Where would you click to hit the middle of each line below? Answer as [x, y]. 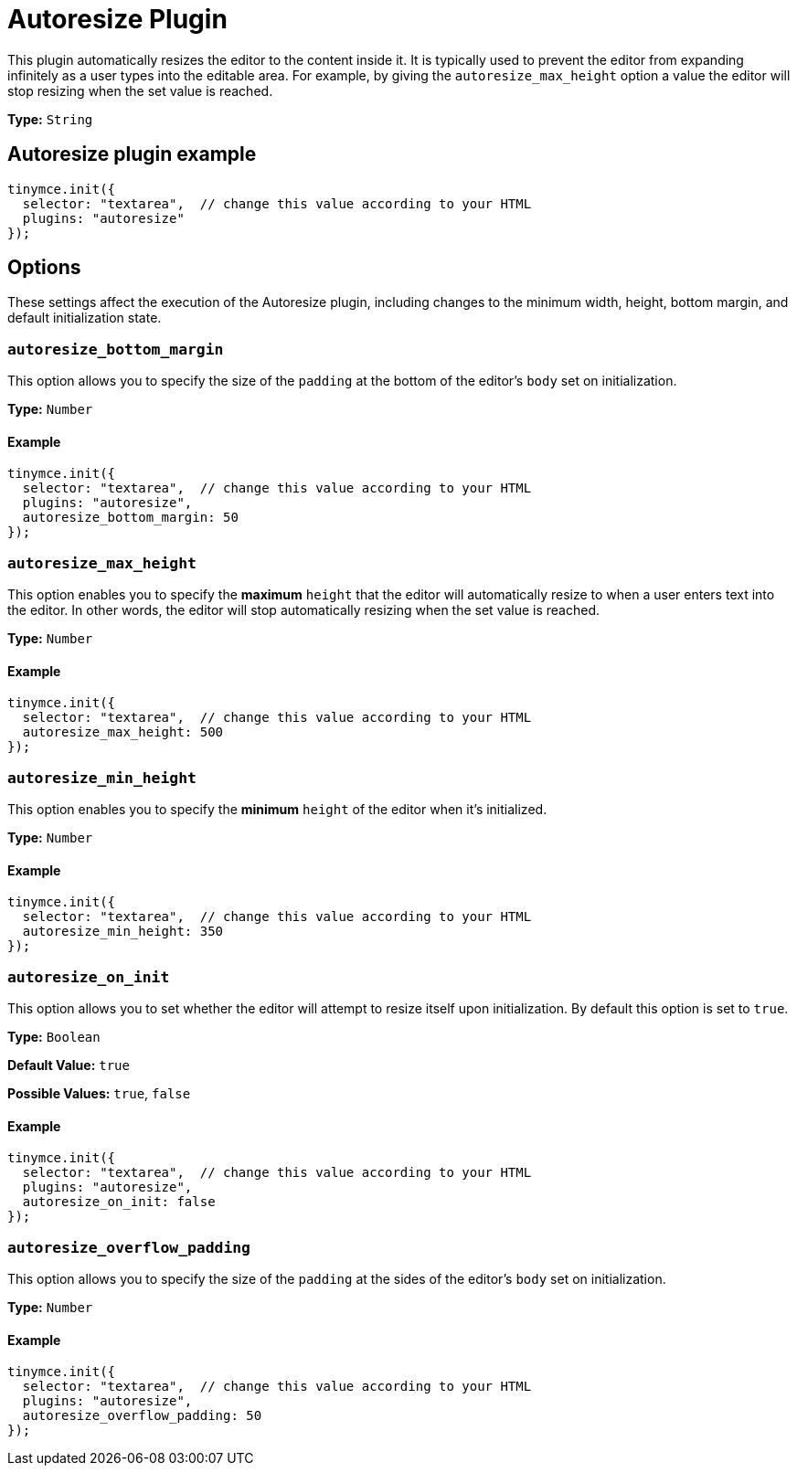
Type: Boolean [54, 1037]
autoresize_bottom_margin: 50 [130, 518]
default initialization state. [85, 318]
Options [44, 268]
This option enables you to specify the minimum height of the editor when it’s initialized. [277, 810]
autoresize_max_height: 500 [123, 732]
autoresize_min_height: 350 [123, 932]
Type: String [50, 119]
